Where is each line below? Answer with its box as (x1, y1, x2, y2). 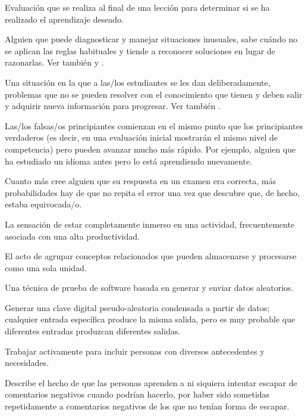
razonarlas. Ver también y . (5, 56, 104, 69)
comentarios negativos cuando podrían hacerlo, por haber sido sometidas (5, 388, 270, 401)
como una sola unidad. (5, 261, 87, 274)
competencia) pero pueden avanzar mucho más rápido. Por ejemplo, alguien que (5, 142, 296, 155)
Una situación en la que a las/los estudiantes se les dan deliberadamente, (5, 76, 271, 88)
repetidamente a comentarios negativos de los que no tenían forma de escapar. (5, 400, 290, 412)
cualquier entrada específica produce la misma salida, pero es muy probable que (5, 313, 296, 325)
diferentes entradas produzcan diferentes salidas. (5, 325, 181, 337)
